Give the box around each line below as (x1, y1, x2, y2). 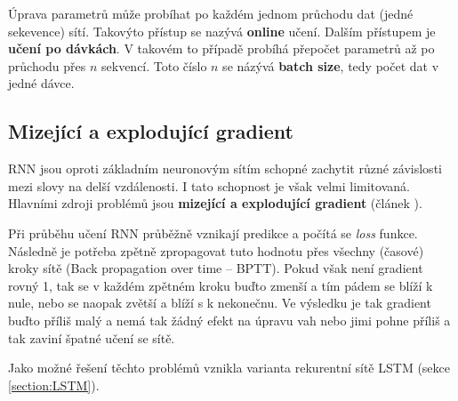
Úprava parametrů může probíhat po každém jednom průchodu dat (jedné (8, 4, 414, 22)
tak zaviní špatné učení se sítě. (8, 328, 175, 347)
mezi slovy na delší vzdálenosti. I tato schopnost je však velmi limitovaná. (8, 176, 410, 195)
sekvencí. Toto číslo (101, 56, 207, 75)
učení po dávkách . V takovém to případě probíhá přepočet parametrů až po (8, 39, 435, 58)
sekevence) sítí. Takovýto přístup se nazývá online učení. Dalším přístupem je (8, 21, 436, 40)
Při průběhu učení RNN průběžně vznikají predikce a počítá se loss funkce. (8, 223, 418, 242)
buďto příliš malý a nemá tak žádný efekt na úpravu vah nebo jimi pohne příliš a (8, 310, 451, 329)
